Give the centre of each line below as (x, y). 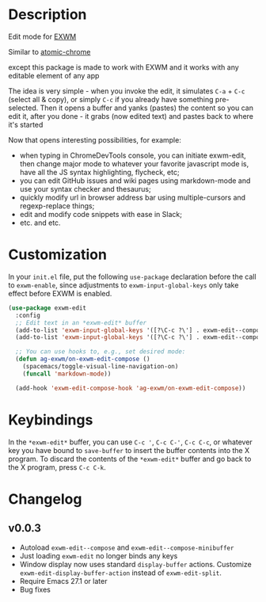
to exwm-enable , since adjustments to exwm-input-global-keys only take (123, 285)
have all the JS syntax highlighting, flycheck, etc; (99, 172)
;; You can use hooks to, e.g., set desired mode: (101, 352)
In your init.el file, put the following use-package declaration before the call (132, 276)
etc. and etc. (40, 223)
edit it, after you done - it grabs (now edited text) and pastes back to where (131, 116)
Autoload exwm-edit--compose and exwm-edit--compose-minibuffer (127, 547)
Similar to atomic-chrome (49, 51)
